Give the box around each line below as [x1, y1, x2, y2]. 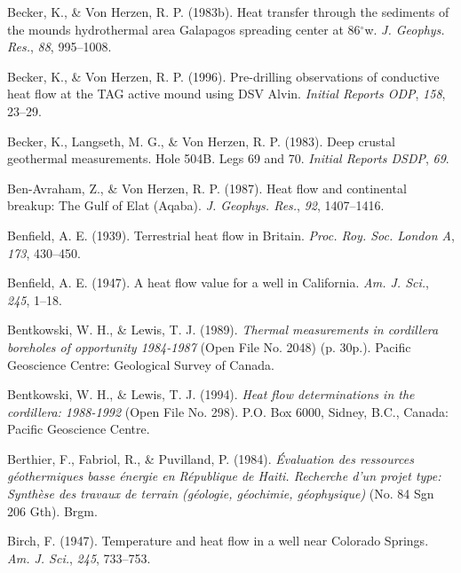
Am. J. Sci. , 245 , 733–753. [7, 548, 151, 567]
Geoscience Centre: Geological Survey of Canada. [7, 355, 274, 373]
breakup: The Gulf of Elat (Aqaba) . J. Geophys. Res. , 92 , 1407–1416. [7, 196, 385, 215]
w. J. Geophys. [364, 20, 445, 38]
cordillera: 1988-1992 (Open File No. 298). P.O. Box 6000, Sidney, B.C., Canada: [7, 402, 449, 420]
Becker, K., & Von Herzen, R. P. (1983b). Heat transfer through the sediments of [7, 3, 449, 20]
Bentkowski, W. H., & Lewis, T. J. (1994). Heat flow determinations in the [7, 385, 415, 404]
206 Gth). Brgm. [7, 501, 98, 520]
